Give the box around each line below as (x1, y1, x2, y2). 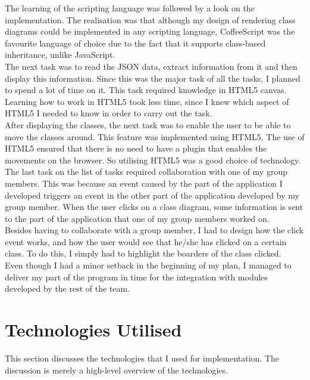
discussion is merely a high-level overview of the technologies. (5, 363, 228, 376)
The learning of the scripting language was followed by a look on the (5, 2, 255, 14)
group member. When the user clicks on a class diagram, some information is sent (5, 200, 303, 213)
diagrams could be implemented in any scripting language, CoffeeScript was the (5, 25, 295, 38)
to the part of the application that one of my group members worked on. (5, 212, 270, 224)
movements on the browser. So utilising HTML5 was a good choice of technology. (5, 153, 301, 166)
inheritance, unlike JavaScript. (5, 48, 115, 61)
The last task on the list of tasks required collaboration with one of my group (5, 165, 287, 178)
